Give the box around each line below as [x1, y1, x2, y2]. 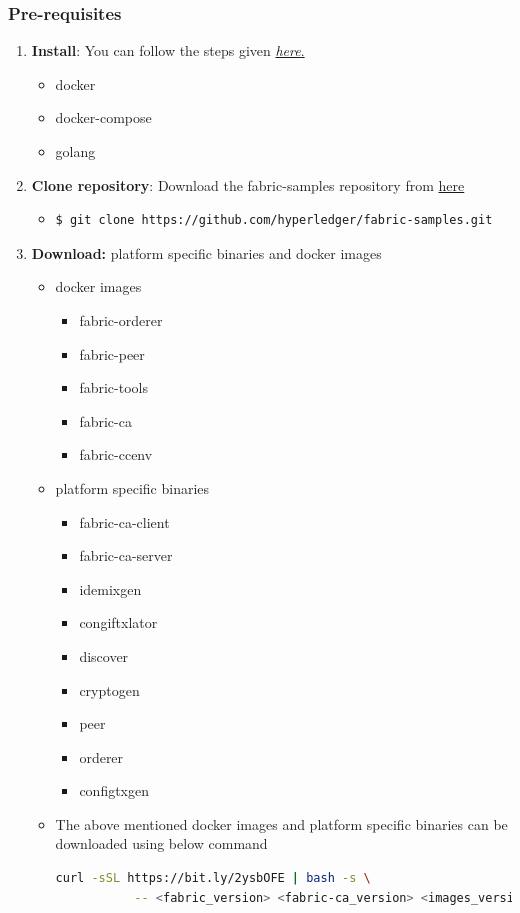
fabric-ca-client [79, 511, 170, 532]
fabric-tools [79, 377, 148, 398]
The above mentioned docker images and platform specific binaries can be [55, 813, 508, 834]
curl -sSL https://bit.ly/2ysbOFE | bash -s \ [55, 871, 371, 886]
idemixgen [79, 578, 142, 599]
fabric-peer [79, 343, 145, 364]
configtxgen [79, 780, 150, 801]
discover [79, 645, 129, 666]
